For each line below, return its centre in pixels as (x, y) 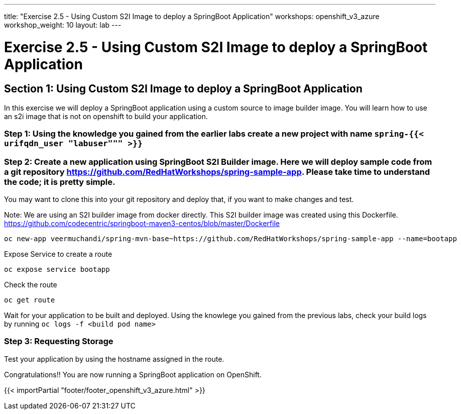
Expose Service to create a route (58, 254)
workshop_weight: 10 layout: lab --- (63, 25)
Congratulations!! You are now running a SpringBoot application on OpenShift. (133, 374)
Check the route (31, 285)
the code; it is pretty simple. (60, 182)
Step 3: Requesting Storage (59, 341)
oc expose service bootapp (57, 270)
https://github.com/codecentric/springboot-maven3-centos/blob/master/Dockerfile (142, 224)
